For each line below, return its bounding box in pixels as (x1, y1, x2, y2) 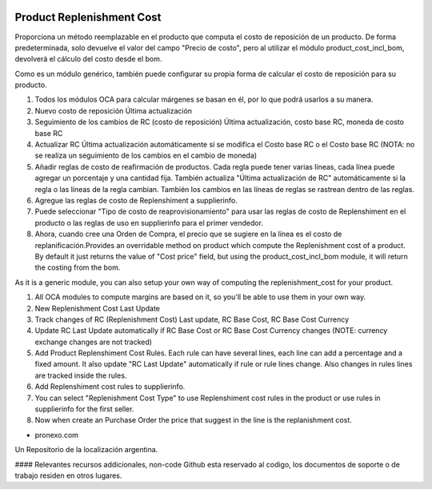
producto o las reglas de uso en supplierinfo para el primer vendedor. (34, 218, 264, 227)
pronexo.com (34, 430, 79, 439)
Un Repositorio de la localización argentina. (14, 445, 158, 455)
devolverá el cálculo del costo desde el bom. (14, 54, 162, 64)
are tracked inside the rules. (34, 371, 127, 380)
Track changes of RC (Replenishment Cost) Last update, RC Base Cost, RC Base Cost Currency (34, 315, 350, 324)
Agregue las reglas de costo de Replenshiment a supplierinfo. (34, 195, 238, 205)
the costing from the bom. (34, 263, 121, 272)
